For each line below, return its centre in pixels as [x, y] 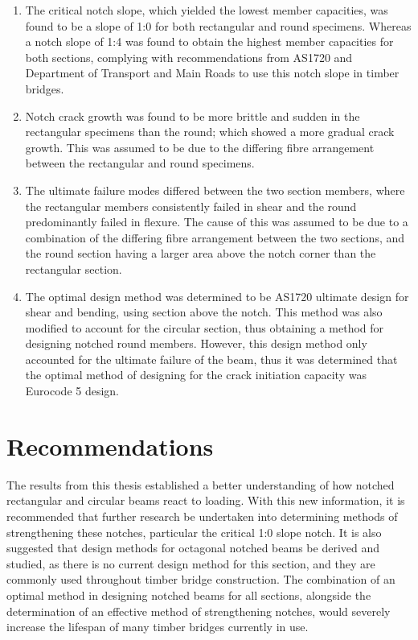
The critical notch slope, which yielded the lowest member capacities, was [207, 10]
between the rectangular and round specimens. [140, 163]
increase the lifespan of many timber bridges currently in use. [158, 627]
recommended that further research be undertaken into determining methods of [202, 516]
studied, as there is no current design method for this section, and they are [191, 563]
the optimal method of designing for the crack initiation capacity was [196, 375]
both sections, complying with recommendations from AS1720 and [189, 57]
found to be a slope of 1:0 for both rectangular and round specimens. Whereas [218, 25]
